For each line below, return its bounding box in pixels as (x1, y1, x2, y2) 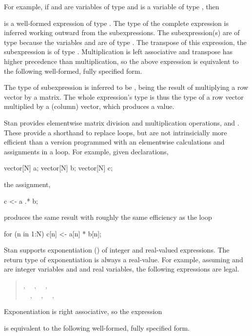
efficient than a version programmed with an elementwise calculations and (4, 137, 225, 147)
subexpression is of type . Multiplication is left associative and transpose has (4, 46, 233, 57)
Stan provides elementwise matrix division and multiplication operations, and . (4, 117, 239, 127)
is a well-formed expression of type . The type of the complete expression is (4, 18, 229, 28)
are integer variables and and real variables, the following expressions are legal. (4, 264, 239, 274)
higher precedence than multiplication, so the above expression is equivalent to (4, 56, 239, 66)
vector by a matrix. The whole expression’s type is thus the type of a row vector (4, 91, 244, 102)
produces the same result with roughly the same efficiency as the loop (4, 212, 212, 222)
